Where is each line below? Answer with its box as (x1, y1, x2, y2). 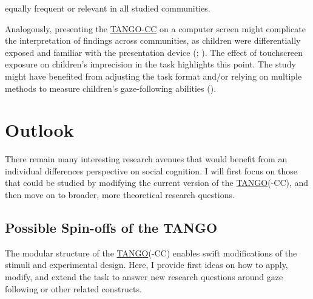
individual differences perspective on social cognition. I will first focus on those (5, 164, 298, 177)
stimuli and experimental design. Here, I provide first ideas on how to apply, (5, 258, 288, 271)
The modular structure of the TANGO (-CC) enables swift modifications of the (5, 246, 297, 259)
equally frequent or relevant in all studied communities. (5, 2, 210, 14)
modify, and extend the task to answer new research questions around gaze (5, 270, 283, 283)
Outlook (5, 117, 74, 142)
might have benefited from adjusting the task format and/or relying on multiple (5, 69, 302, 82)
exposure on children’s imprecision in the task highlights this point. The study (5, 58, 296, 70)
